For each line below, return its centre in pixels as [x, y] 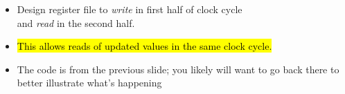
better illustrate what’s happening [89, 83]
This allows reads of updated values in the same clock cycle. [144, 46]
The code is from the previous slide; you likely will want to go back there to [178, 69]
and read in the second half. [76, 22]
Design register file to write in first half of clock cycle [130, 9]
